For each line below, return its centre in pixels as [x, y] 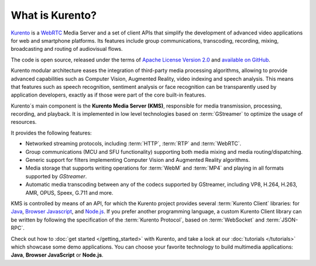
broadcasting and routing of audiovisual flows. [67, 49]
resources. [24, 122]
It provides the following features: [51, 133]
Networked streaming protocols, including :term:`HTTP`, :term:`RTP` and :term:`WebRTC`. [133, 144]
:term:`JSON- [282, 220]
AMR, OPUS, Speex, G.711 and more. [69, 192]
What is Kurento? [54, 15]
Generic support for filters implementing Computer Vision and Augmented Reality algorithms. [138, 160]
